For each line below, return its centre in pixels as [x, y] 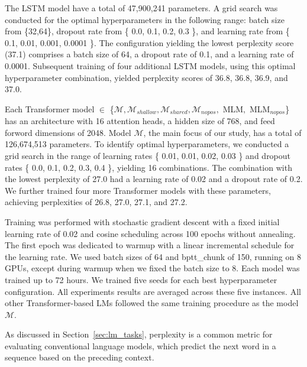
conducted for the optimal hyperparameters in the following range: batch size [145, 19]
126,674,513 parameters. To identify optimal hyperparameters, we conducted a [147, 144]
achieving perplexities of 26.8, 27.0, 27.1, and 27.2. [96, 202]
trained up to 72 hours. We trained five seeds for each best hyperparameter [141, 279]
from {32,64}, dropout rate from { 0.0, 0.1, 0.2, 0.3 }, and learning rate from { [147, 31]
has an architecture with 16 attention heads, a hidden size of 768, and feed [140, 121]
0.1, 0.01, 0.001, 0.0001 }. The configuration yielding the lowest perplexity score [149, 42]
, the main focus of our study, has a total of [222, 132]
